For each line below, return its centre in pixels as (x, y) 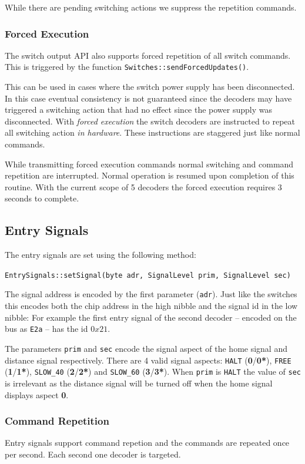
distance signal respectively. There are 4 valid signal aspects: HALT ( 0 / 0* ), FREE (148, 360)
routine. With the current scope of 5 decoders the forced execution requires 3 (143, 186)
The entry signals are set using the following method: (100, 255)
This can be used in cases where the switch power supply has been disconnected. (150, 87)
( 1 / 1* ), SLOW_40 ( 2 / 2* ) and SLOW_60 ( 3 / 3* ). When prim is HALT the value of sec (153, 371)
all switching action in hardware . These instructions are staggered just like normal (152, 132)
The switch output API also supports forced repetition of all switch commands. (148, 55)
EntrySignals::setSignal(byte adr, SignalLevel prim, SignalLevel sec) (148, 275)
